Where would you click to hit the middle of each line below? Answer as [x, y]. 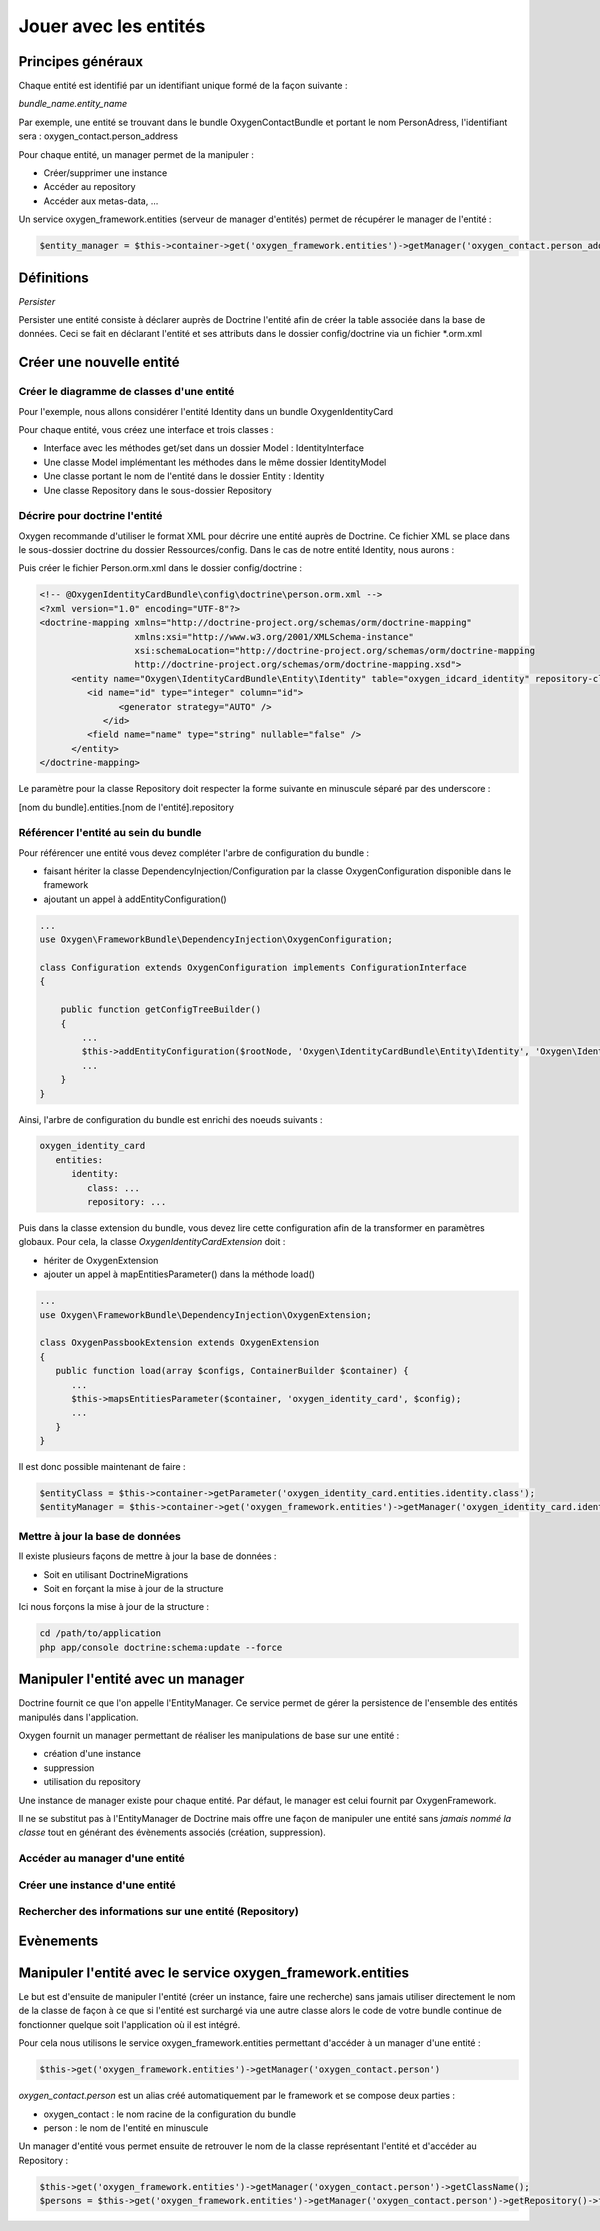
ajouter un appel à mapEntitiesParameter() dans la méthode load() [179, 1274]
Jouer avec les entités [112, 26]
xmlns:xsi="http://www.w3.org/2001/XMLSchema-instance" [274, 636]
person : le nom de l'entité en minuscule [126, 2127]
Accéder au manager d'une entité [101, 1858]
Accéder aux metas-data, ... [101, 201]
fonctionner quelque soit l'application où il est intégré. [129, 2024]
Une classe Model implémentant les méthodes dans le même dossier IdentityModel [215, 462]
